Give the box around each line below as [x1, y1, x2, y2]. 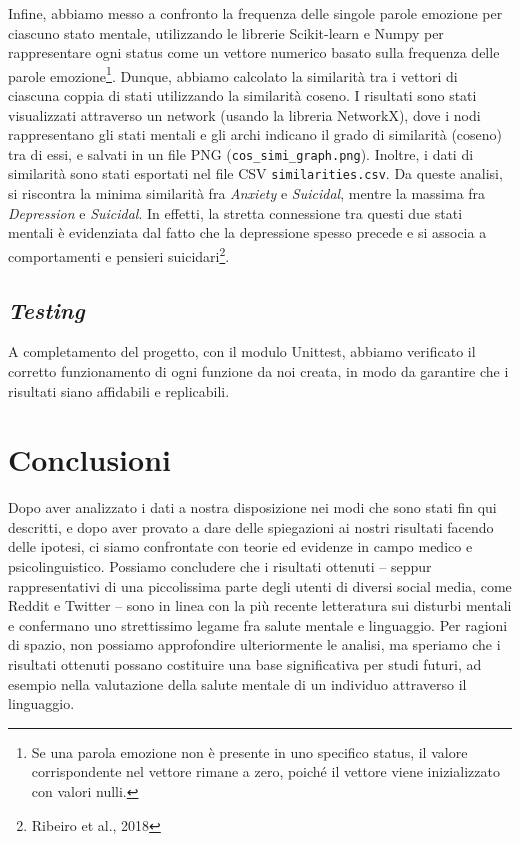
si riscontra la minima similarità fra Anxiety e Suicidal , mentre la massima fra [8, 183, 486, 204]
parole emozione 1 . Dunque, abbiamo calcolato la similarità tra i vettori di [8, 62, 458, 86]
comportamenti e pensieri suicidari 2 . [8, 242, 230, 266]
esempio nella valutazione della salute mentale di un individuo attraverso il [8, 673, 467, 694]
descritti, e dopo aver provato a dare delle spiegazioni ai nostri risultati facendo [8, 516, 494, 537]
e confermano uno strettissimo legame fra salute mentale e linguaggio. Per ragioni [8, 614, 508, 635]
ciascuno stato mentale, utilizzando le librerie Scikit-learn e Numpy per [8, 22, 444, 43]
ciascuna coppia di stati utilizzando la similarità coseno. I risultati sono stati [8, 85, 477, 106]
